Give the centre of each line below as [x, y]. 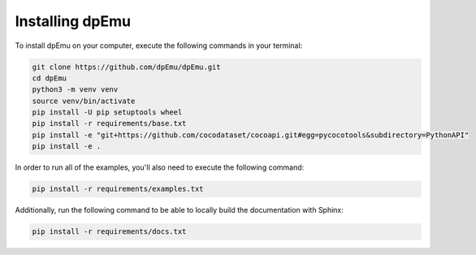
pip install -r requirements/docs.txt [109, 232]
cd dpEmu [50, 78]
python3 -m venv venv [75, 90]
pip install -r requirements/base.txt [109, 123]
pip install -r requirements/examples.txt [118, 189]
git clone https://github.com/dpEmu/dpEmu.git [126, 67]
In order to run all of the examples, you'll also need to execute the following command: [160, 167]
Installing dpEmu [73, 21]
